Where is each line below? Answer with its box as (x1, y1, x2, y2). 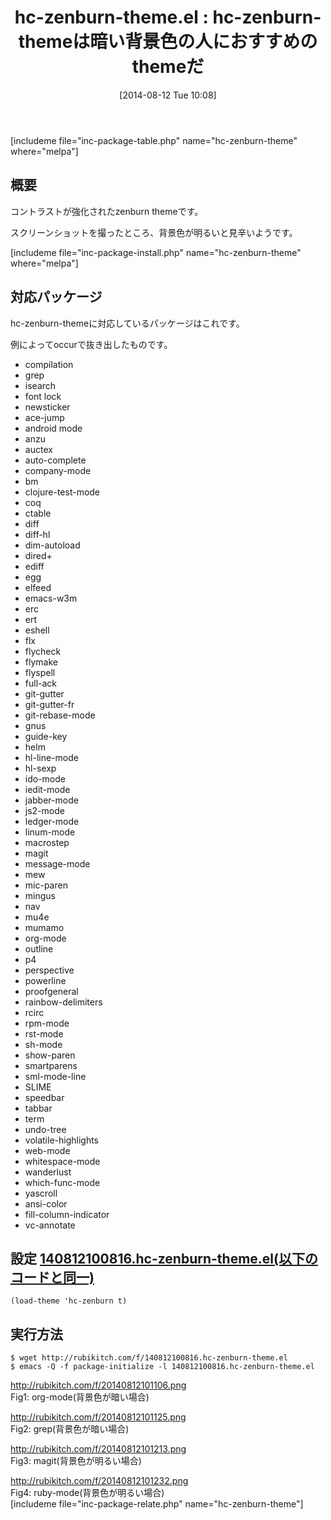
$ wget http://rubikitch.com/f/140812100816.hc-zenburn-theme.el (10, 1353, 288, 1363)
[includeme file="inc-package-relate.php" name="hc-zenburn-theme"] (10, 1498, 304, 1510)
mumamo (24, 921, 65, 933)
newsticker (24, 401, 71, 413)
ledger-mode (24, 815, 80, 827)
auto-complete (24, 454, 87, 466)
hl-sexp (24, 762, 57, 774)
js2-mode (24, 804, 65, 816)
